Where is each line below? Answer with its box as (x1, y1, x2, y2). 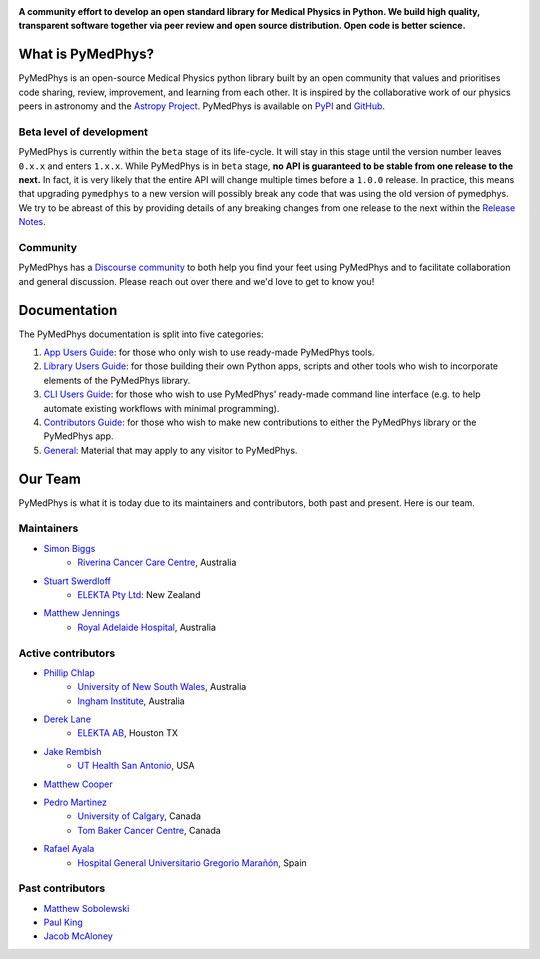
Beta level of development (18, 125, 149, 139)
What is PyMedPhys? (18, 46, 155, 63)
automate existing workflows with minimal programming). (43, 402, 280, 414)
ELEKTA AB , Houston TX (77, 727, 179, 739)
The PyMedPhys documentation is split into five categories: (18, 328, 264, 340)
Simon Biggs (43, 542, 96, 554)
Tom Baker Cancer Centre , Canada (77, 824, 222, 836)
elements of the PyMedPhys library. (43, 374, 191, 386)
